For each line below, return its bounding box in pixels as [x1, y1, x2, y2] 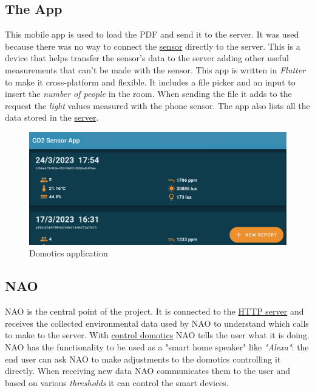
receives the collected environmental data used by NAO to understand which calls [5, 316, 309, 329]
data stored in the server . [5, 111, 99, 124]
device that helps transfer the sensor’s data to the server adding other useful [5, 52, 289, 64]
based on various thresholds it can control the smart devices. [5, 376, 229, 389]
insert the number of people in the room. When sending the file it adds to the [5, 87, 292, 100]
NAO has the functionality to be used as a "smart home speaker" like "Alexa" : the [5, 341, 309, 353]
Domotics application [29, 247, 108, 259]
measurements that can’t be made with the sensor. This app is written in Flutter [5, 63, 306, 76]
